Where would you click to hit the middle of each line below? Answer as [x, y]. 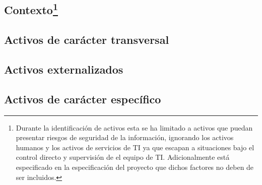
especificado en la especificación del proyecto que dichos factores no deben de [135, 167]
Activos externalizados [64, 69]
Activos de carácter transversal [87, 40]
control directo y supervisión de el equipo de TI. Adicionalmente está [123, 157]
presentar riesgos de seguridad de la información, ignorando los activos [125, 137]
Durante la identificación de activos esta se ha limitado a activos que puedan [134, 127]
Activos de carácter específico [83, 99]
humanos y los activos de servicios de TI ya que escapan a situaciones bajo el [135, 147]
